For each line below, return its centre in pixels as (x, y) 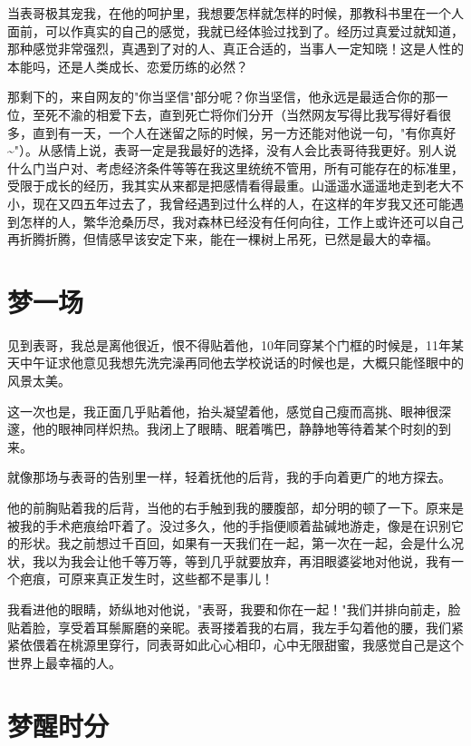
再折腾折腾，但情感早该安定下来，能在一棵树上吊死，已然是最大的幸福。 (223, 239)
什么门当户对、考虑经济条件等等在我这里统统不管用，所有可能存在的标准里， (235, 167)
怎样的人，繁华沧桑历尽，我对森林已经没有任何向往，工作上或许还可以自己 (241, 221)
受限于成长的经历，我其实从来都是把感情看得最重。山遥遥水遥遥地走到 (216, 186)
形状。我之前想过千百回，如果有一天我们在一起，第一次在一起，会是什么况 (241, 543)
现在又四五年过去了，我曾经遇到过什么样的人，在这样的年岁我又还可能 (241, 203)
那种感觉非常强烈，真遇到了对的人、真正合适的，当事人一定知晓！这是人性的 (235, 49)
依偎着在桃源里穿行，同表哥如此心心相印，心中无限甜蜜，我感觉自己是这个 (241, 645)
